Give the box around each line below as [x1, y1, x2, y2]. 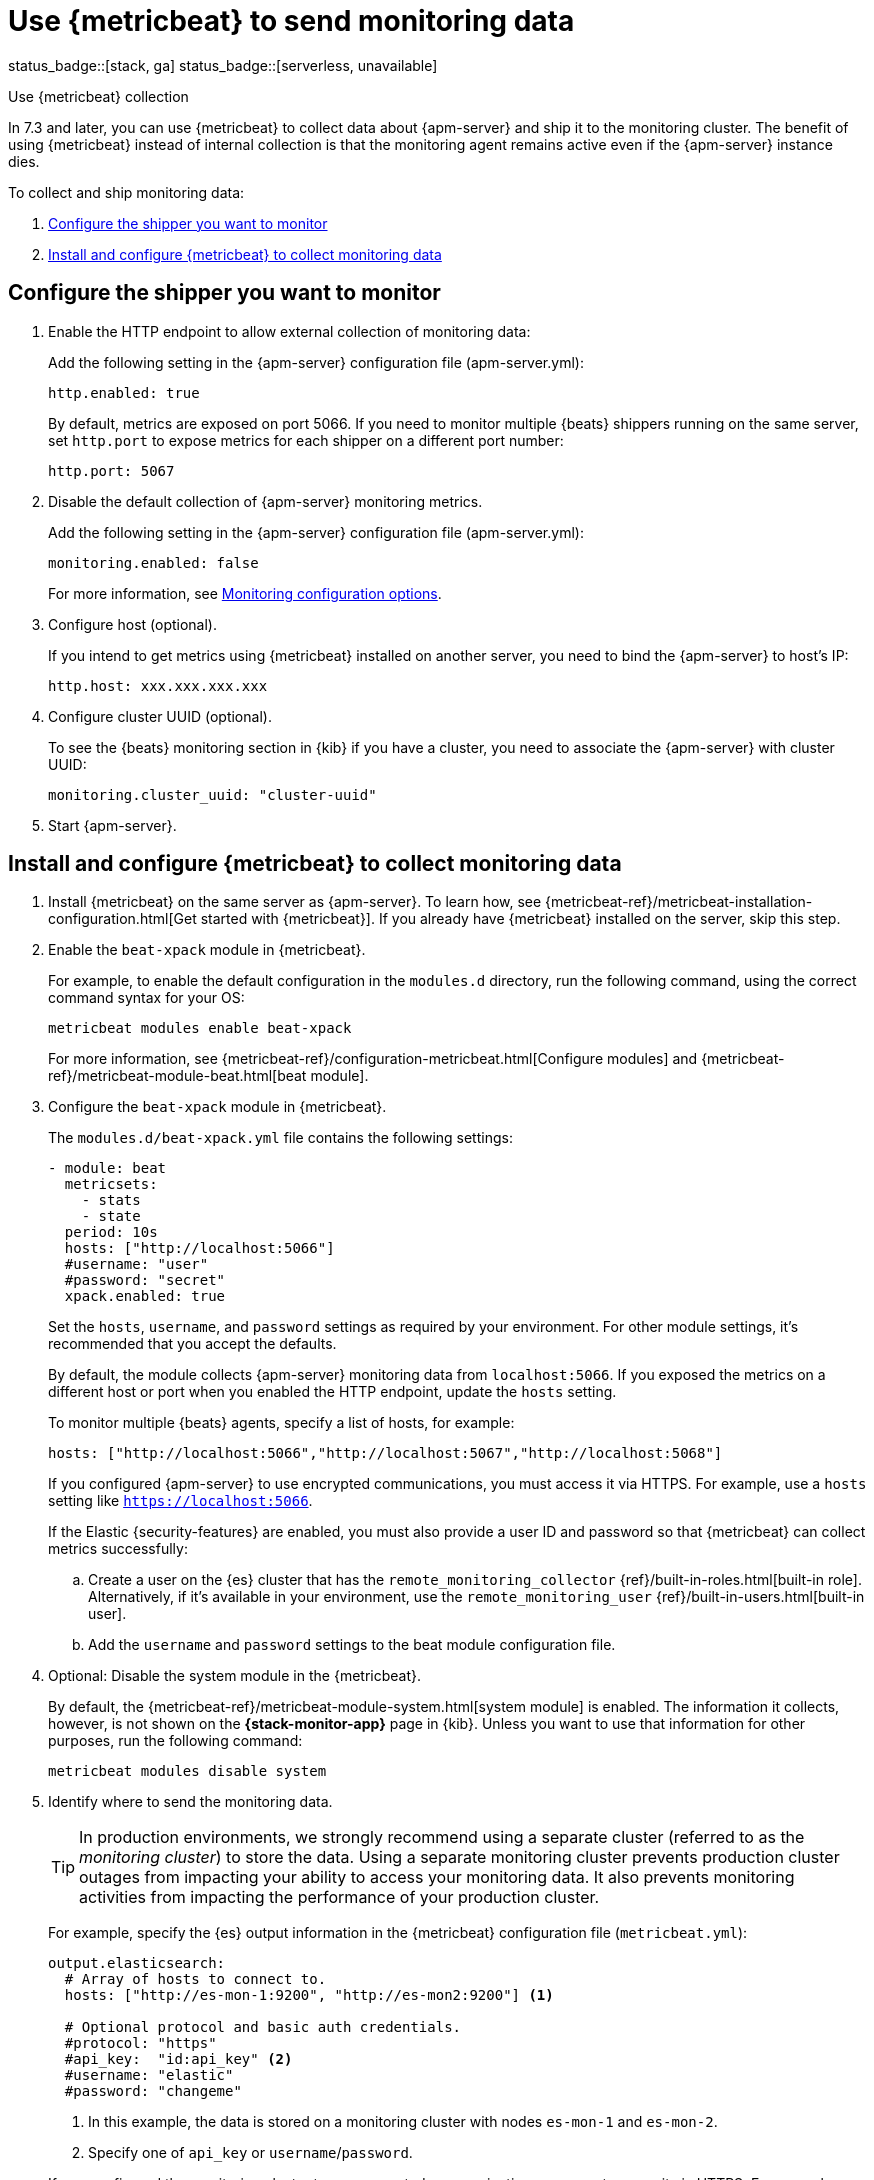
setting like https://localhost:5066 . [48, 1492, 313, 1510]
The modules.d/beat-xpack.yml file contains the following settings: [48, 1129, 513, 1147]
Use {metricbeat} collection [8, 87, 189, 105]
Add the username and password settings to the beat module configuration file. [88, 1636, 616, 1654]
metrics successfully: [48, 1540, 188, 1558]
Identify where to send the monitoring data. [48, 1793, 333, 1811]
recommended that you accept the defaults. [48, 1335, 337, 1353]
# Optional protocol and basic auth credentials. [64, 2019, 462, 2036]
